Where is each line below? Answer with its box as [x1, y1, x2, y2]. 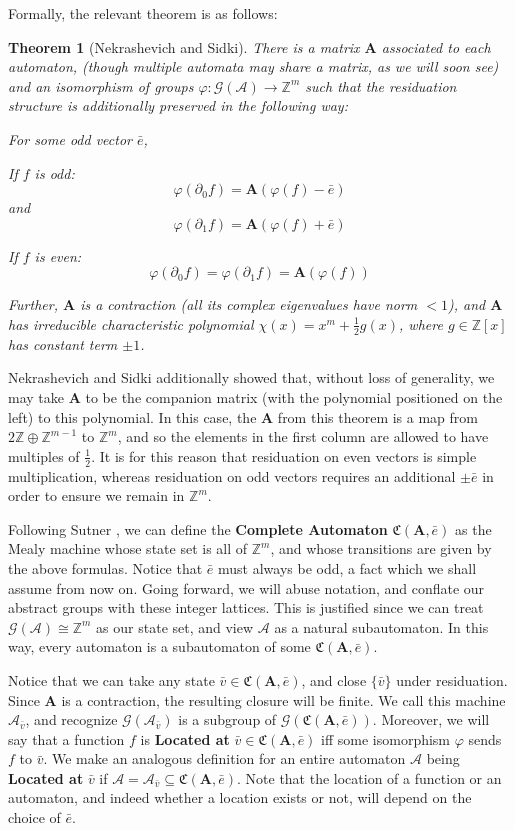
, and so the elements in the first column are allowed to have [117, 426, 489, 447]
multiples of [8, 445, 80, 466]
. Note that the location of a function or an [237, 767, 502, 788]
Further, [8, 294, 58, 315]
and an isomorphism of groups [8, 75, 194, 96]
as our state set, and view [96, 616, 254, 637]
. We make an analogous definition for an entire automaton [43, 748, 406, 769]
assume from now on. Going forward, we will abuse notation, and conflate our [8, 577, 485, 598]
